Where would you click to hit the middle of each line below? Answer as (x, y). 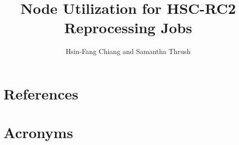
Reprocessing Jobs (128, 27)
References (41, 93)
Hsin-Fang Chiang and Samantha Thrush (128, 51)
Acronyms (38, 132)
